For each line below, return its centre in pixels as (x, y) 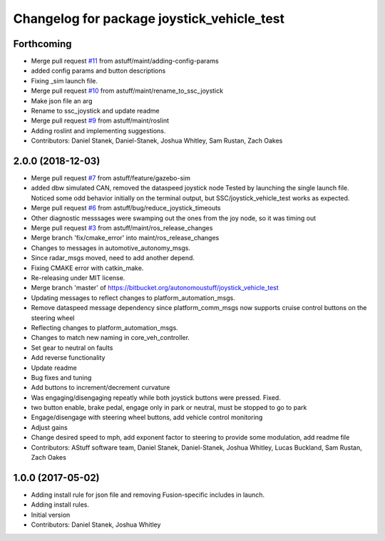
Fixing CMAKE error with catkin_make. (87, 268)
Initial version (51, 515)
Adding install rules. (60, 505)
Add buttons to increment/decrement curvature (101, 388)
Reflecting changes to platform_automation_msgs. (104, 327)
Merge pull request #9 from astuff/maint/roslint (100, 120)
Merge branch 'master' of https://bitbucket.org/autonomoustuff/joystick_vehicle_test (155, 288)
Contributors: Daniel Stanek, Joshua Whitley (96, 525)
